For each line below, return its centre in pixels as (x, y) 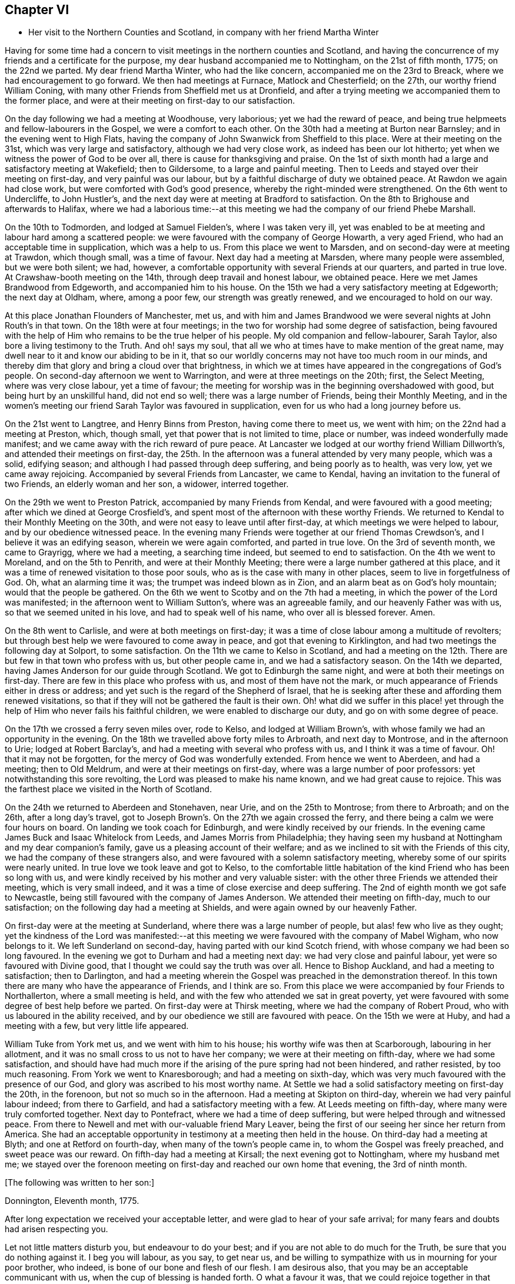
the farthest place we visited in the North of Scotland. (108, 789)
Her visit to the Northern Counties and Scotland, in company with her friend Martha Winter (204, 32)
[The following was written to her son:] (80, 1183)
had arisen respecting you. (57, 1229)
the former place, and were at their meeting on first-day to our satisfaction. (150, 101)
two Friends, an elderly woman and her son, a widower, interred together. (147, 484)
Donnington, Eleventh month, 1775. (72, 1201)
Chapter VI (37, 10)
